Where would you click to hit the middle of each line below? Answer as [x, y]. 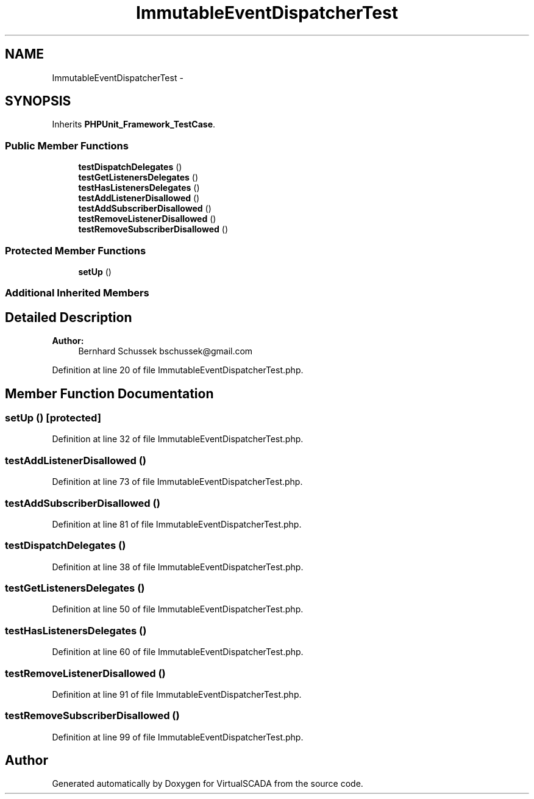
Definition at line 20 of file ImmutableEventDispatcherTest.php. [178, 370]
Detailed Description [69, 317]
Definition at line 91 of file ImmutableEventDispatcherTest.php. [177, 694]
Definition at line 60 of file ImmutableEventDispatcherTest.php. [178, 652]
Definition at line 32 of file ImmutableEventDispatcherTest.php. [178, 439]
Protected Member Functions [76, 250]
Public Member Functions [67, 145]
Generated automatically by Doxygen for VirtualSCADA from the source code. [208, 784]
